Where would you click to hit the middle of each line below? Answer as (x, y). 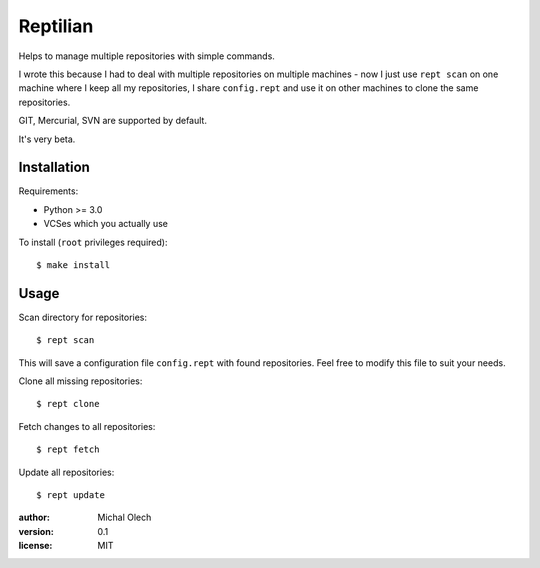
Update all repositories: (66, 472)
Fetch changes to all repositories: (87, 426)
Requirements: (48, 191)
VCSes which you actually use (106, 224)
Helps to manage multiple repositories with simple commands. (146, 56)
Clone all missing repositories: (80, 381)
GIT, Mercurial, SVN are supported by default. (112, 121)
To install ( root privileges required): (93, 242)
